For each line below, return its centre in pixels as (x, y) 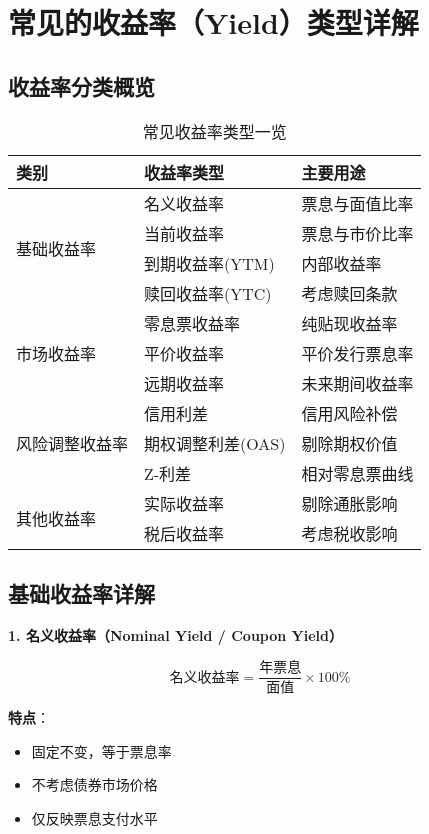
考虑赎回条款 (349, 293)
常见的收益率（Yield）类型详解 (213, 22)
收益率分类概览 (81, 85)
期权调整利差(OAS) (215, 443)
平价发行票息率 (357, 353)
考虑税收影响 (349, 533)
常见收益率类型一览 (214, 131)
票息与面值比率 (357, 203)
